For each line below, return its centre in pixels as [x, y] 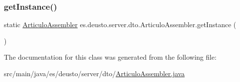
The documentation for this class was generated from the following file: [110, 57]
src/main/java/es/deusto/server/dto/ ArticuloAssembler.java [94, 73]
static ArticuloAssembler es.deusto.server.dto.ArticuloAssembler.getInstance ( [120, 25]
